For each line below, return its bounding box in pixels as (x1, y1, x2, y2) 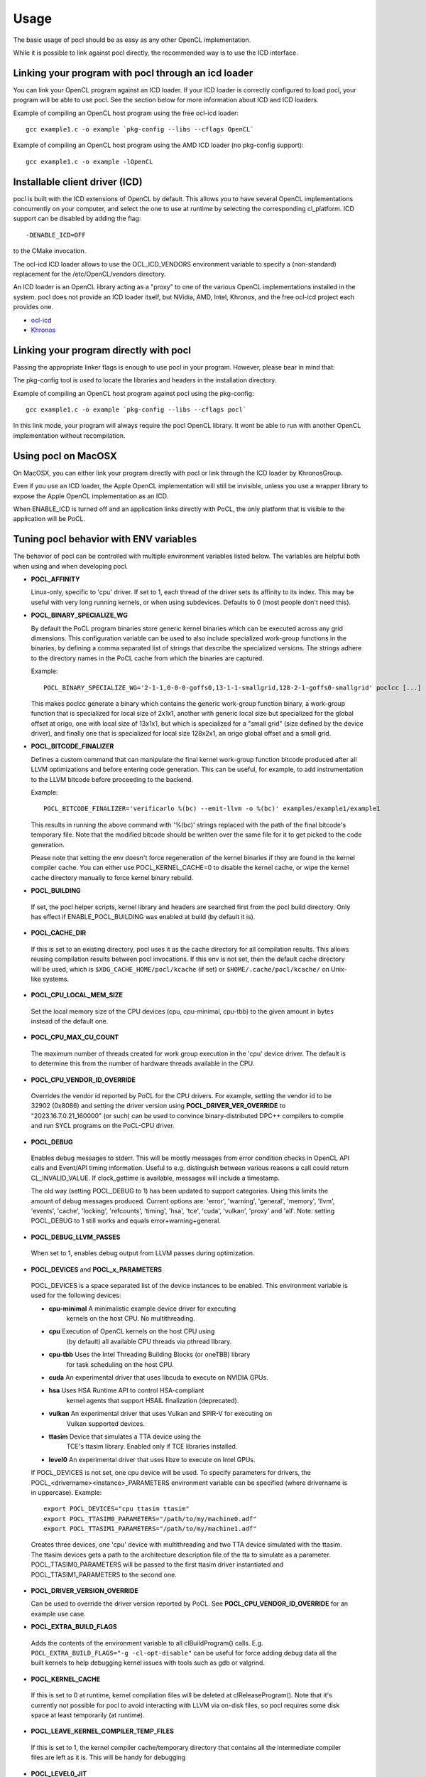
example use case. (31, 1609, 87, 1618)
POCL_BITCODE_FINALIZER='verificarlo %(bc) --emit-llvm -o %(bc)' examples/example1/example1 (43, 805, 381, 813)
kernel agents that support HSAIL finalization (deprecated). (66, 1396, 239, 1405)
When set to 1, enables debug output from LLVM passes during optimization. (31, 1249, 255, 1257)
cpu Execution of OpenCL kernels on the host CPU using (48, 1327, 215, 1336)
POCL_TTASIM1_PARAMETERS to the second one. (31, 1570, 177, 1579)
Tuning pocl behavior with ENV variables (13, 533, 197, 545)
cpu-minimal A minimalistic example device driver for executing (48, 1304, 236, 1313)
